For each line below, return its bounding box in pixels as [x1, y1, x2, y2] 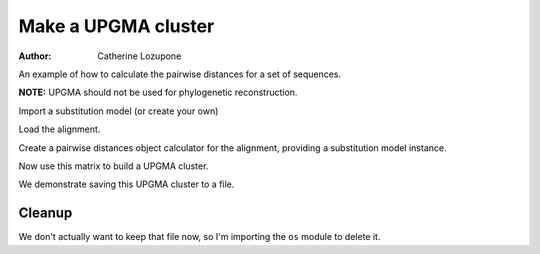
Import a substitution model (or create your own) [18, 105, 219, 117]
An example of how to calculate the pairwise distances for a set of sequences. [18, 68, 342, 80]
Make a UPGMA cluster [18, 15, 215, 37]
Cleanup [18, 205, 73, 222]
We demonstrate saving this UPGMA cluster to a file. [18, 178, 235, 190]
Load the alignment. [18, 123, 101, 135]
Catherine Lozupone [97, 50, 182, 62]
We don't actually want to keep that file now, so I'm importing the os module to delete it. [18, 231, 381, 243]
